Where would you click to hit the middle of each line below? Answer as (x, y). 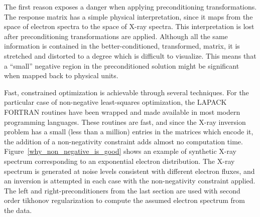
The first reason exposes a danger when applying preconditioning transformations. (131, 7)
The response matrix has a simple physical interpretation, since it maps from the (128, 16)
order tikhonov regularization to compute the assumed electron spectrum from (125, 200)
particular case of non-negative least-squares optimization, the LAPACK (115, 102)
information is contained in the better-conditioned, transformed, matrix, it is (122, 46)
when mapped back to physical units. (61, 75)
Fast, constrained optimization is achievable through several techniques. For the (126, 92)
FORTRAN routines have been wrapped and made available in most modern (122, 112)
